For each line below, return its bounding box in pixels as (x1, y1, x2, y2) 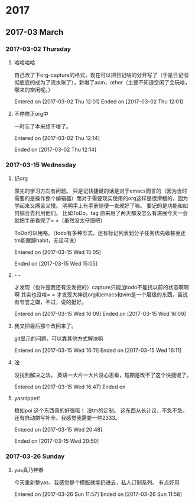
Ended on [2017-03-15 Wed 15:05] (14, 260, 98, 267)
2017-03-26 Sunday (5, 452, 65, 460)
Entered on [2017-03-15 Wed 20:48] (14, 426, 103, 433)
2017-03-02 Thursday (5, 45, 71, 53)
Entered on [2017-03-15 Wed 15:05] (14, 249, 101, 256)
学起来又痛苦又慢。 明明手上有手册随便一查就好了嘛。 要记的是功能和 (14, 202, 183, 210)
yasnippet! (14, 395, 40, 402)
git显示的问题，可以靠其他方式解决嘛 (14, 335, 104, 342)
